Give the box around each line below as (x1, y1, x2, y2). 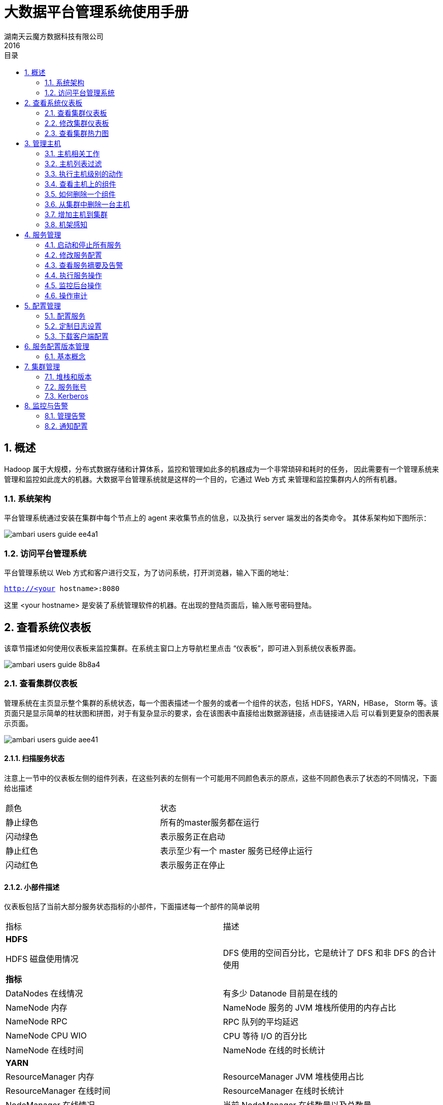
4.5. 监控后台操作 (45, 281, 102, 290)
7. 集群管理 (24, 362, 60, 371)
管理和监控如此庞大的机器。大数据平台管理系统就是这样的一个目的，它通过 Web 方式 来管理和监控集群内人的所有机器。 (4, 474, 401, 484)
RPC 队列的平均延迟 (223, 1017, 299, 1027)
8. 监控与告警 (24, 401, 68, 410)
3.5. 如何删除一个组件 (45, 189, 116, 198)
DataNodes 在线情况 (6, 988, 83, 999)
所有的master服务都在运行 (160, 817, 260, 827)
